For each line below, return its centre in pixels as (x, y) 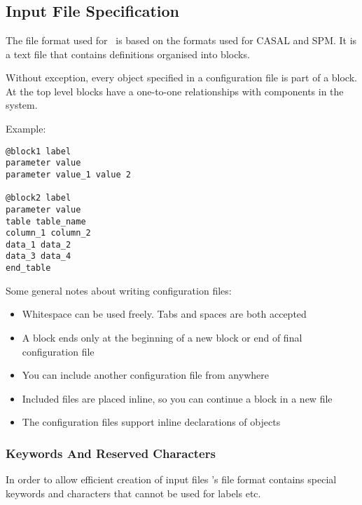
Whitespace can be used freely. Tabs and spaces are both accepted (164, 314)
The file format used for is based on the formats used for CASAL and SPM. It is (181, 40)
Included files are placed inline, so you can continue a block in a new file (177, 398)
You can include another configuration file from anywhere (145, 375)
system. (22, 105)
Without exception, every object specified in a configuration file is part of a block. (181, 78)
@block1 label (39, 151)
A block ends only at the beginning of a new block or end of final (162, 337)
